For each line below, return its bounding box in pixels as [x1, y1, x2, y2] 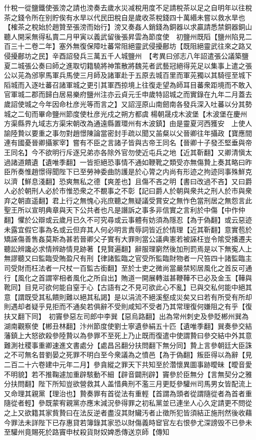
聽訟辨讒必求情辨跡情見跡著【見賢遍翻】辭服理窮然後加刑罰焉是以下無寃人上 [4, 243, 252, 253]
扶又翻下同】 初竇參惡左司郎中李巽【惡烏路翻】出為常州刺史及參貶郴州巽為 [4, 311, 249, 321]
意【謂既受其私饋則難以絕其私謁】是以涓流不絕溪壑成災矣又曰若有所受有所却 [4, 291, 252, 302]
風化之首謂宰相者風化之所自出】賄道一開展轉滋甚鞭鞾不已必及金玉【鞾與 [17, 272, 252, 283]
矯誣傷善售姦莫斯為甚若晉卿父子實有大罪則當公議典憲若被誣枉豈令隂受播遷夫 [4, 234, 252, 244]
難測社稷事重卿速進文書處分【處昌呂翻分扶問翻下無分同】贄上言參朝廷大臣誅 [4, 340, 252, 350]
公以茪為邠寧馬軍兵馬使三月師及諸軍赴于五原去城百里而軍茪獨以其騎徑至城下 [4, 70, 252, 80]
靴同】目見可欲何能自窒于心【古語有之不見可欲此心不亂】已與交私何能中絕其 [4, 282, 252, 292]
